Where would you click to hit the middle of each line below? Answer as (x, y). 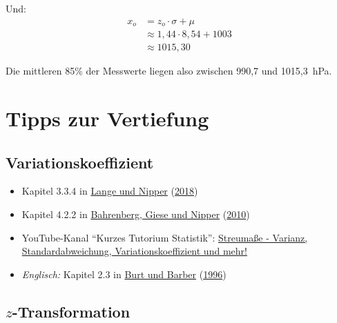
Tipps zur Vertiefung (107, 118)
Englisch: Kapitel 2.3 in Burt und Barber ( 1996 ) (124, 274)
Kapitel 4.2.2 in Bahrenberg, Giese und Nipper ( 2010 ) (136, 214)
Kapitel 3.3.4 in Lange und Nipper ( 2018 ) (110, 191)
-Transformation (71, 311)
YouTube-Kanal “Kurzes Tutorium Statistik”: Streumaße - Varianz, (165, 237)
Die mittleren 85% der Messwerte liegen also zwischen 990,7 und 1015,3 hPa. (169, 71)
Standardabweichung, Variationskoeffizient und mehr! (134, 251)
